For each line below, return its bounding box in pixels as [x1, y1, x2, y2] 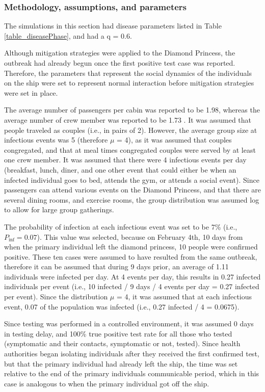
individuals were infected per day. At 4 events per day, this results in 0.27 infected [4, 271, 261, 282]
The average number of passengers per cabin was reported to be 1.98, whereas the [4, 104, 260, 115]
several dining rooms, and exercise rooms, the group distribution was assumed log [4, 194, 259, 205]
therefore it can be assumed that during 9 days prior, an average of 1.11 [4, 261, 229, 272]
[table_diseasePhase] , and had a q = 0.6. [4, 30, 132, 41]
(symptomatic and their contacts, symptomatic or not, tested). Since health [4, 338, 241, 349]
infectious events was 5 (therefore [4, 134, 108, 145]
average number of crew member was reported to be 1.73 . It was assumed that [4, 114, 252, 125]
